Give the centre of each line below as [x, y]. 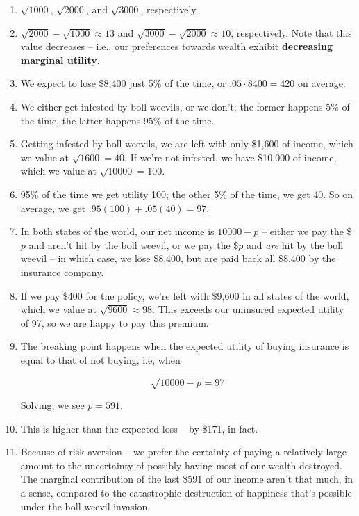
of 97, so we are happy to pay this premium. [115, 322]
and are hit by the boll [295, 244]
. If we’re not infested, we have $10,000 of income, [231, 157]
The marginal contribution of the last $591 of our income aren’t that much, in [186, 479]
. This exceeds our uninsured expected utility [248, 309]
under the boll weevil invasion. [85, 506]
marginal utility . [60, 59]
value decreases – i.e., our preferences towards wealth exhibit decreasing [177, 46]
